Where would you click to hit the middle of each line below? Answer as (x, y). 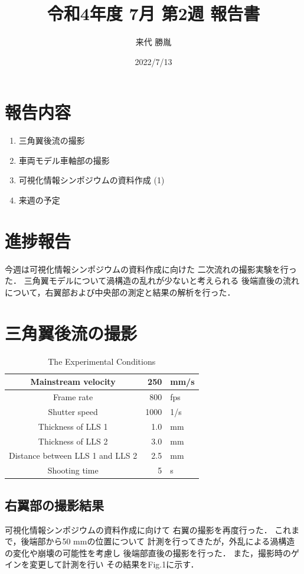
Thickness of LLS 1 (73, 426)
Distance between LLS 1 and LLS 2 (73, 455)
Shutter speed (73, 411)
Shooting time (73, 470)
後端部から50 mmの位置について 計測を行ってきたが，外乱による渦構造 (158, 541)
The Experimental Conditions (102, 361)
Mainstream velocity (73, 382)
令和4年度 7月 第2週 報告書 (153, 13)
